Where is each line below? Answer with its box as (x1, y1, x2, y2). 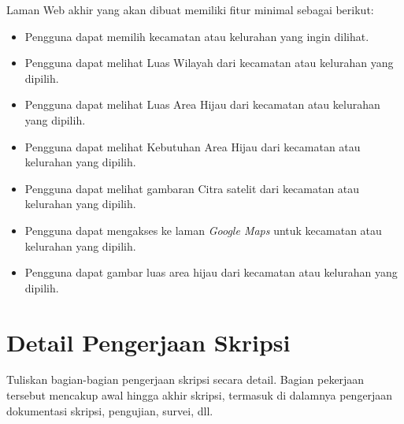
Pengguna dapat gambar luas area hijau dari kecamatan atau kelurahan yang (24, 264, 398, 281)
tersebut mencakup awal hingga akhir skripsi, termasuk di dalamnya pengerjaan (6, 387, 393, 404)
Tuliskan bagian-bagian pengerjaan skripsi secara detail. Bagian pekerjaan (6, 371, 365, 388)
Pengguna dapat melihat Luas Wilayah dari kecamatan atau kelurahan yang (24, 54, 394, 71)
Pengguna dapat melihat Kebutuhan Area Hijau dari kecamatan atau (24, 138, 361, 154)
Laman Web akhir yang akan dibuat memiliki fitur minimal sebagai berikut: (6, 2, 374, 17)
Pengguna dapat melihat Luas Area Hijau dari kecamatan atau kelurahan (24, 96, 380, 113)
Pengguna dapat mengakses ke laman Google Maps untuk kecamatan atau (24, 221, 382, 238)
